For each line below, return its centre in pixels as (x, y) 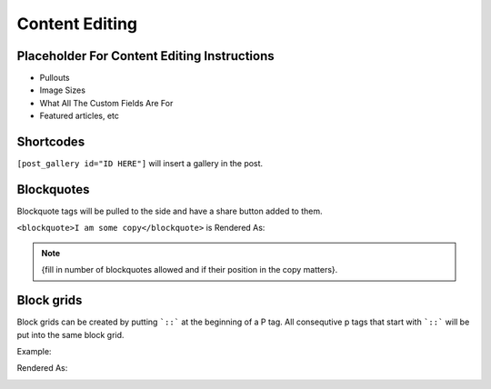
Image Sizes (63, 90)
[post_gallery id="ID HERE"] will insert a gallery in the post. (140, 164)
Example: (34, 351)
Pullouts (55, 78)
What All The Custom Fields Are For (106, 103)
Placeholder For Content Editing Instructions (145, 56)
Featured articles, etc (80, 116)
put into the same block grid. (70, 334)
